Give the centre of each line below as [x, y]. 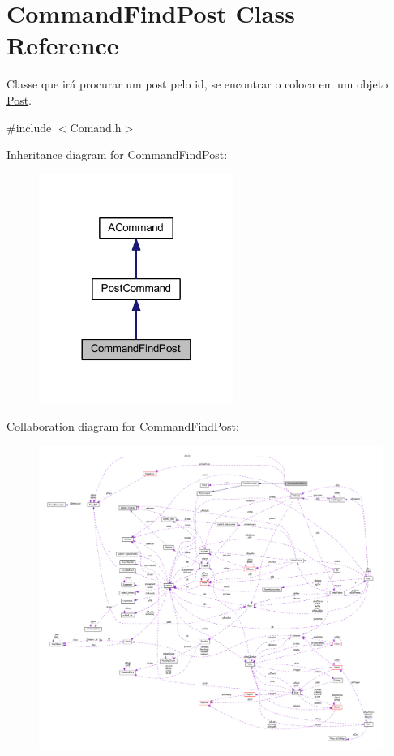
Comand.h [96, 127]
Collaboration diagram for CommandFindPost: [123, 426]
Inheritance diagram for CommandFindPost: [117, 155]
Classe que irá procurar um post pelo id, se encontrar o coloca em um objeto [197, 84]
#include [29, 127]
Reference [63, 45]
